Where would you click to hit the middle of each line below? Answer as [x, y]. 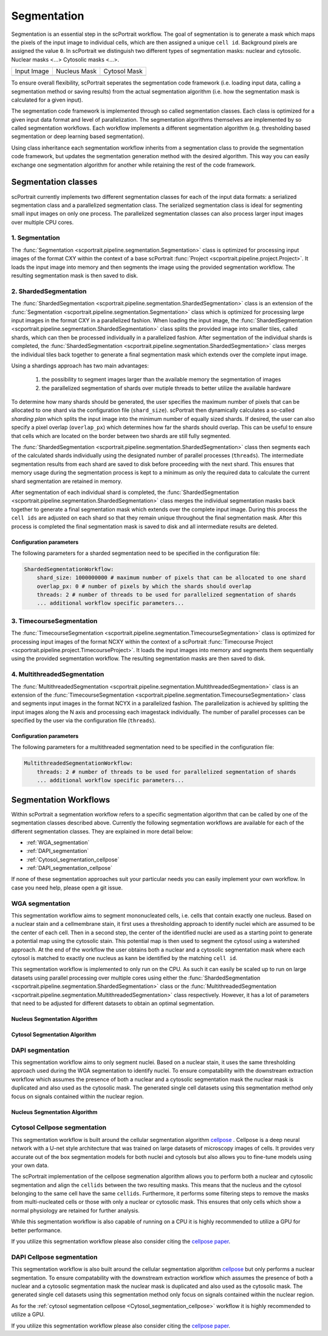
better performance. [36, 1230]
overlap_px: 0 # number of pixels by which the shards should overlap [144, 586]
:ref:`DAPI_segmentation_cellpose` [69, 868]
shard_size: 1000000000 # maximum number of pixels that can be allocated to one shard [171, 578]
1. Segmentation [36, 238]
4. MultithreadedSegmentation [58, 674]
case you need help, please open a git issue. [67, 888]
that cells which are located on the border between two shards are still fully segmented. [121, 436]
